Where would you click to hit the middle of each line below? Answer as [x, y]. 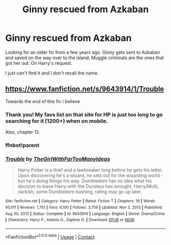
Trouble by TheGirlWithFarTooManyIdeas [58, 159]
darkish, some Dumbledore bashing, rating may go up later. [80, 192]
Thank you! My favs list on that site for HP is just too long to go [84, 114]
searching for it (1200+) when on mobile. [57, 121]
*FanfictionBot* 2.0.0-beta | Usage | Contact [50, 236]
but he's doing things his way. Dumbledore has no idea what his [85, 181]
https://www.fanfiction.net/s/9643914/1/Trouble [85, 89]
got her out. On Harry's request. [39, 63]
